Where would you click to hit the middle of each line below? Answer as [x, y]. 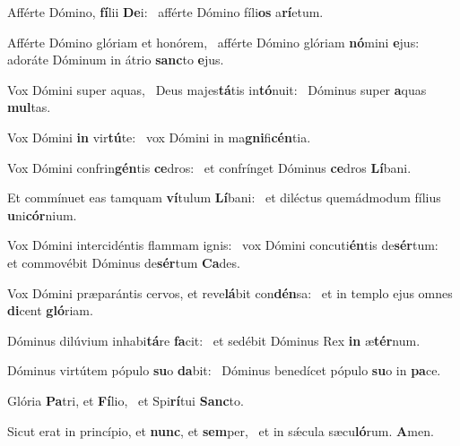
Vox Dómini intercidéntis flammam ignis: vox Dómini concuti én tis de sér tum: [223, 245]
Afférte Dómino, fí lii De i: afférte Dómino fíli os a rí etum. [165, 12]
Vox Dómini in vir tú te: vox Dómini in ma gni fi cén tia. [159, 137]
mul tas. [29, 107]
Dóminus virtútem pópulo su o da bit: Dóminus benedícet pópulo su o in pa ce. [224, 370]
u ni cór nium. [42, 214]
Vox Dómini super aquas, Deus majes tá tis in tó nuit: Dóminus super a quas [217, 89]
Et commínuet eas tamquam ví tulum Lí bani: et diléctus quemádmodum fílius [224, 197]
